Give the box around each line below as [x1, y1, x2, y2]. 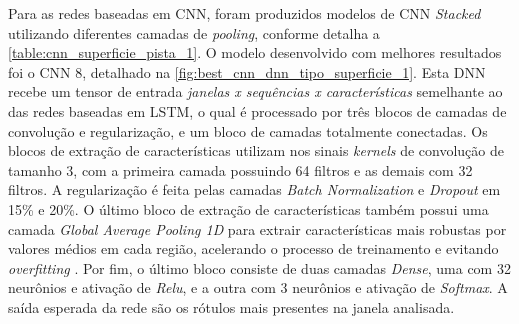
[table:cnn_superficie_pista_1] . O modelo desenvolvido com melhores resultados [8, 42, 502, 63]
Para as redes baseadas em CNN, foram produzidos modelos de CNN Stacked [8, 3, 481, 23]
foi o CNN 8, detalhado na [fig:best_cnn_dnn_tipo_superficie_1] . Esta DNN [8, 61, 486, 82]
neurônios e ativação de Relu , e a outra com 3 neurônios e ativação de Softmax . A [8, 277, 508, 298]
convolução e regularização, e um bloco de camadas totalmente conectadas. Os [8, 120, 488, 141]
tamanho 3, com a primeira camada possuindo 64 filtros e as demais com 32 [8, 159, 473, 180]
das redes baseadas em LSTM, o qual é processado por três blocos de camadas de [8, 100, 507, 121]
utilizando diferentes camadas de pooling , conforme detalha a [8, 22, 380, 43]
